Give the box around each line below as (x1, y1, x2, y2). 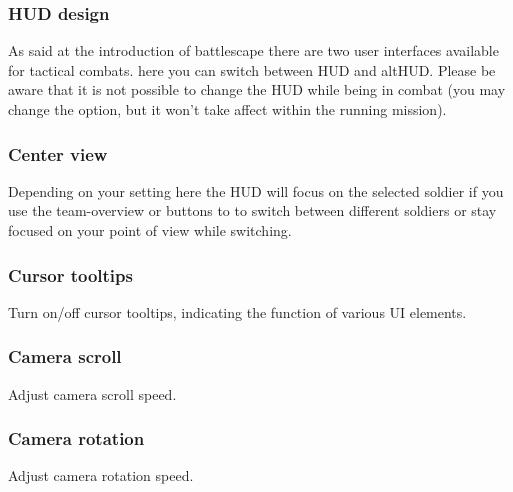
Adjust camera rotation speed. (8, 465, 194, 486)
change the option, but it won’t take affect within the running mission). (8, 99, 447, 119)
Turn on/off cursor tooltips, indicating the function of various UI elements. (8, 301, 467, 322)
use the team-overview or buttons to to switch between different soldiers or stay (8, 200, 497, 221)
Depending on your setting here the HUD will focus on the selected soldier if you (8, 180, 504, 201)
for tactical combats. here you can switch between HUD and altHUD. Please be (8, 59, 496, 80)
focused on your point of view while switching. (8, 220, 292, 240)
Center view (8, 141, 108, 166)
